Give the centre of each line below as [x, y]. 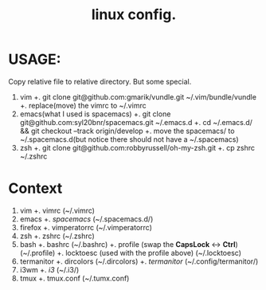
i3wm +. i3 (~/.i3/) [49, 269]
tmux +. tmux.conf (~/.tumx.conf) [74, 278]
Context [35, 188]
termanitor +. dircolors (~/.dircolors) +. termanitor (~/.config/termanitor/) [139, 261]
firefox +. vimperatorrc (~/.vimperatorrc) [86, 227]
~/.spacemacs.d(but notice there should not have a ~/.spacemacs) [129, 139]
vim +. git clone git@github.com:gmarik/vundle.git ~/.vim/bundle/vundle [138, 96]
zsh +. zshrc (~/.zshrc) [57, 236]
